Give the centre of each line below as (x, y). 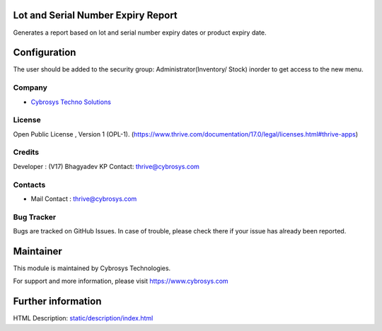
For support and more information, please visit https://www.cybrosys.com (121, 281)
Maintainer (38, 251)
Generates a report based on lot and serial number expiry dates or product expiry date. (140, 33)
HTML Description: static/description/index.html (83, 318)
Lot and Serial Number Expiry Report (95, 15)
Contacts (29, 185)
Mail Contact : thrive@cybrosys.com (84, 199)
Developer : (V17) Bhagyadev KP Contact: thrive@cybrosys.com (106, 166)
